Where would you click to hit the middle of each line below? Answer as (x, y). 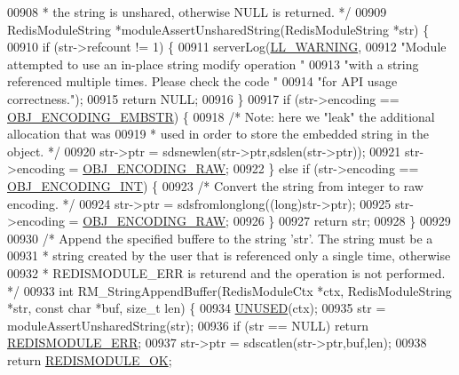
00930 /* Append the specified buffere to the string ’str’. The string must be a (220, 238)
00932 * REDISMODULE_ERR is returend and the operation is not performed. (226, 272)
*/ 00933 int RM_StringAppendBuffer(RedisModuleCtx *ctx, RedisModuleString (229, 290)
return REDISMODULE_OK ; (90, 359)
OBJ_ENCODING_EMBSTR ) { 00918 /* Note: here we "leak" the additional (221, 116)
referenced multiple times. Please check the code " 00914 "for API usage (202, 81)
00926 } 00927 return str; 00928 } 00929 (342, 221)
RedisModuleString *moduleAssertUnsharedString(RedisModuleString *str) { (218, 29)
